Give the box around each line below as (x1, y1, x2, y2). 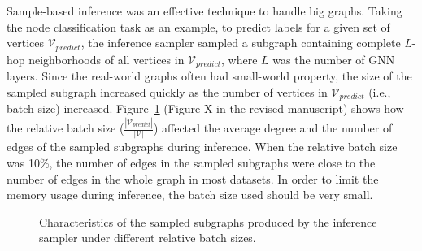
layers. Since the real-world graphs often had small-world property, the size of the (7, 67, 412, 84)
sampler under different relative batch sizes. (39, 229, 256, 246)
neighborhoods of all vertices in (28, 50, 185, 67)
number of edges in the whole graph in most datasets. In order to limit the (7, 170, 379, 187)
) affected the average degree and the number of (153, 119, 393, 136)
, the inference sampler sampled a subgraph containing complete (80, 34, 401, 51)
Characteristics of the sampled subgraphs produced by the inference (39, 213, 377, 230)
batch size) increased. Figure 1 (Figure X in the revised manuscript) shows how (7, 100, 404, 117)
